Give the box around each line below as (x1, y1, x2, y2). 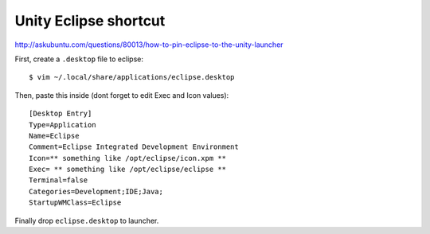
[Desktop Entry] (29, 109, 92, 119)
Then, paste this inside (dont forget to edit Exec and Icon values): (14, 90, 229, 99)
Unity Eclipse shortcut (14, 12, 166, 29)
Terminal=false (29, 176, 88, 185)
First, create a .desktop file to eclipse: (14, 54, 143, 64)
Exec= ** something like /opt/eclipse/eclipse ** (29, 165, 227, 174)
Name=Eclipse (29, 131, 80, 140)
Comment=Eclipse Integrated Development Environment (29, 142, 239, 151)
